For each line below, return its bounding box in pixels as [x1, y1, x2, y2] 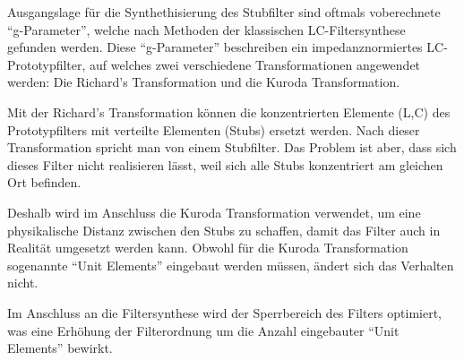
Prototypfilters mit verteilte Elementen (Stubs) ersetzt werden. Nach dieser [7, 120, 420, 139]
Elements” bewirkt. [7, 339, 113, 357]
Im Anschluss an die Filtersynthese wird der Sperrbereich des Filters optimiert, [7, 303, 443, 321]
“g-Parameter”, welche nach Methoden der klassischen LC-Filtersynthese [7, 20, 406, 39]
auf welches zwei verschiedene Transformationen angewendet [90, 55, 421, 73]
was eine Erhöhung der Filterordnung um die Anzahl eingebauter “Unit [7, 321, 400, 339]
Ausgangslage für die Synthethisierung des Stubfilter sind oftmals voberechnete [7, 3, 441, 21]
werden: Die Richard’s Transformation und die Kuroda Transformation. [7, 73, 400, 91]
